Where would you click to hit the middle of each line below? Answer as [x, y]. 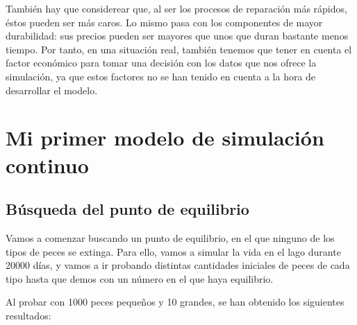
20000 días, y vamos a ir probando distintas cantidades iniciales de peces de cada [178, 265]
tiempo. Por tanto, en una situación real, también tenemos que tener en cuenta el [179, 49]
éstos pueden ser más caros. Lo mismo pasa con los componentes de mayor [164, 22]
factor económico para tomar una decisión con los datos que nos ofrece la [161, 63]
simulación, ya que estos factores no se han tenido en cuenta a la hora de [161, 76]
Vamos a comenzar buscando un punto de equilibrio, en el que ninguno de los [170, 237]
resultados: [28, 315]
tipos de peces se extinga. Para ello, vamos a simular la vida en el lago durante [173, 251]
